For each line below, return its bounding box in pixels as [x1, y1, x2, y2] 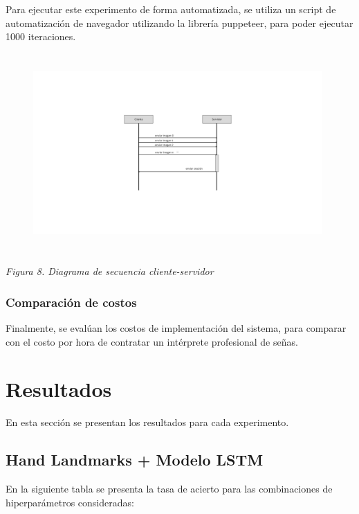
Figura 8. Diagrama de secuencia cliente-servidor [6, 264, 214, 278]
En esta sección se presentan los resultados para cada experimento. [6, 415, 289, 429]
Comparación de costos [6, 293, 137, 310]
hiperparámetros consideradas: [6, 495, 134, 509]
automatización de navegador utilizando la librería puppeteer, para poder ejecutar [6, 15, 353, 30]
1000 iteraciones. [6, 29, 76, 44]
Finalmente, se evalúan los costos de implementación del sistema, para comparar [6, 321, 347, 335]
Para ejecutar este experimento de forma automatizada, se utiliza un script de [6, 2, 336, 16]
